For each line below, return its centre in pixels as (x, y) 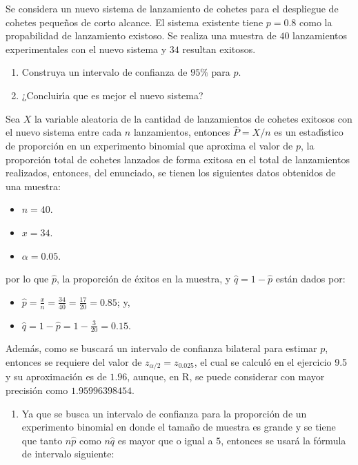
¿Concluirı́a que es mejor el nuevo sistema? (112, 95)
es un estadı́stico (309, 132)
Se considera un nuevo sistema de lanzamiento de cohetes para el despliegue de (172, 8)
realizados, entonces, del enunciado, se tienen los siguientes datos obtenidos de (171, 173)
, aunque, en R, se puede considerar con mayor (226, 376)
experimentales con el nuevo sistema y (86, 49)
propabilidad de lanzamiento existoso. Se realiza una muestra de (141, 35)
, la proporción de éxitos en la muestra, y (143, 279)
